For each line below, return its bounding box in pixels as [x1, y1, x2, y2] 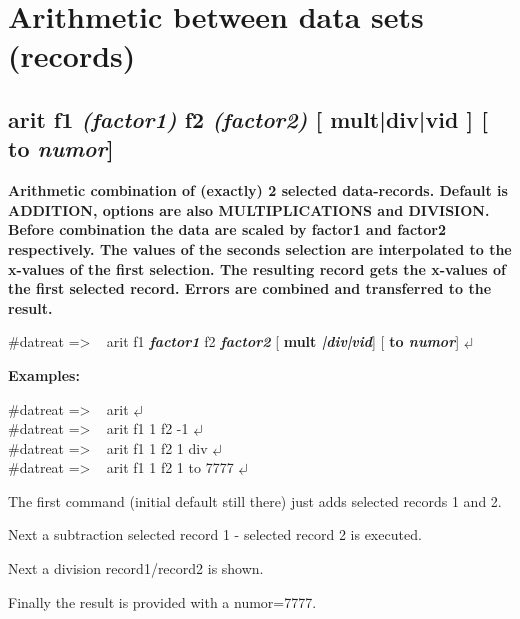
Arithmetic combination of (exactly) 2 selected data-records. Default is [8, 180, 508, 201]
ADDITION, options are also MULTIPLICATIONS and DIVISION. [8, 199, 490, 220]
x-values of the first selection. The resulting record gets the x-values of [8, 258, 506, 279]
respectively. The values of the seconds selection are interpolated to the [8, 238, 512, 259]
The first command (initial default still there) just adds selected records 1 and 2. [8, 490, 502, 511]
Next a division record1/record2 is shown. [8, 558, 264, 579]
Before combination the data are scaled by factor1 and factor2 [8, 219, 447, 240]
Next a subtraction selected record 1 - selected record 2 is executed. [8, 524, 422, 545]
